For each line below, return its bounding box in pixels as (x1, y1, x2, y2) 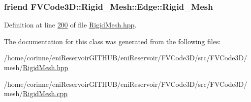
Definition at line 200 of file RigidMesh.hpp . (4, 20, 137, 30)
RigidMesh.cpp (23, 88, 68, 99)
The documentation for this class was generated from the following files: (4, 36, 221, 46)
